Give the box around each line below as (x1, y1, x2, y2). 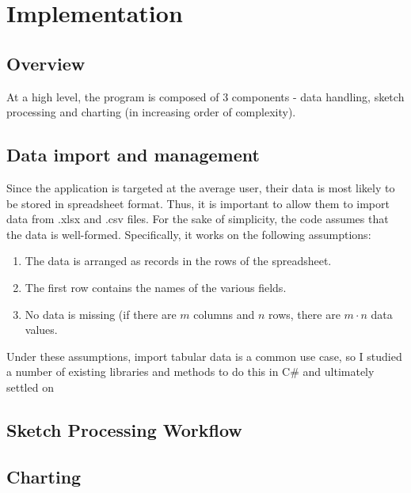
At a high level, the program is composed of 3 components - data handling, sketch (6, 88, 405, 104)
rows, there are (268, 305, 341, 322)
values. (25, 321, 58, 338)
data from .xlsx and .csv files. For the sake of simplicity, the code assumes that (6, 210, 389, 227)
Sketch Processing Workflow (6, 417, 242, 442)
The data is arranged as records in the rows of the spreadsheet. (25, 252, 332, 269)
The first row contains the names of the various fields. (25, 279, 287, 295)
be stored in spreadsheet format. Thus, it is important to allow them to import (6, 195, 390, 211)
